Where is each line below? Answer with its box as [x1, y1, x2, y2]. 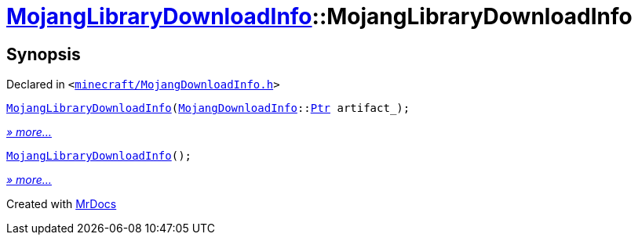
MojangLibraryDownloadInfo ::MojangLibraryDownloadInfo [6, 3, 633, 30]
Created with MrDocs [6, 197, 117, 211]
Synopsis [6, 44, 81, 64]
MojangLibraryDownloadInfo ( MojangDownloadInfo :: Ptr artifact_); [6, 102, 410, 115]
